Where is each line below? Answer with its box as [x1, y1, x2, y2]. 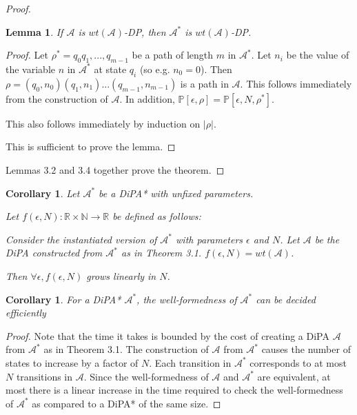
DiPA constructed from [6, 245, 103, 260]
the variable [6, 61, 55, 76]
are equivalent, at [257, 369, 331, 383]
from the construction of [6, 91, 108, 105]
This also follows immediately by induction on [6, 116, 201, 130]
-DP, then [124, 24, 166, 39]
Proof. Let [6, 48, 48, 62]
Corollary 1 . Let [6, 185, 80, 200]
